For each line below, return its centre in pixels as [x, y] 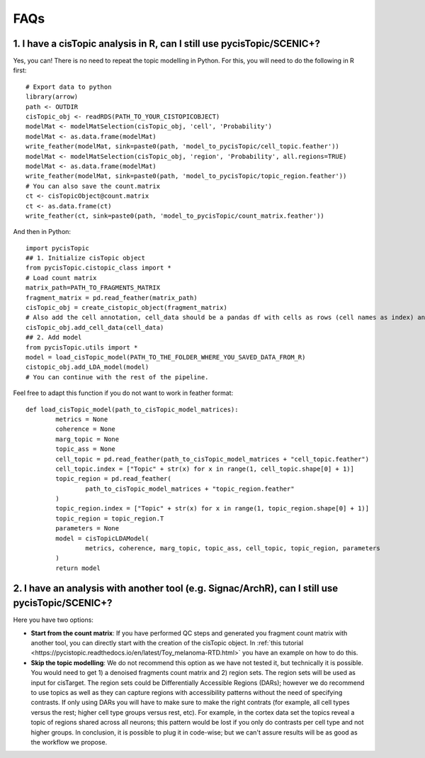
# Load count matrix [61, 278]
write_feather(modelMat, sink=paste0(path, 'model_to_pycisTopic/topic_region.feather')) [186, 176]
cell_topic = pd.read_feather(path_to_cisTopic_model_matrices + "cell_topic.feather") [212, 459]
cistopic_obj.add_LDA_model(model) [87, 367]
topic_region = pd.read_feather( [113, 479]
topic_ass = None [86, 449]
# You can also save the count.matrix [93, 186]
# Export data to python [69, 87]
